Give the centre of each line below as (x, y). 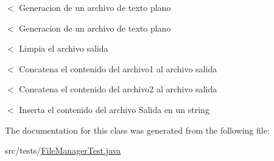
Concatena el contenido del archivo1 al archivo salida (118, 68)
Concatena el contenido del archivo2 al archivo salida (118, 89)
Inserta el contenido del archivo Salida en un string (114, 109)
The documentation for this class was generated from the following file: (137, 130)
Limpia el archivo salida (64, 48)
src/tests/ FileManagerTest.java (63, 150)
